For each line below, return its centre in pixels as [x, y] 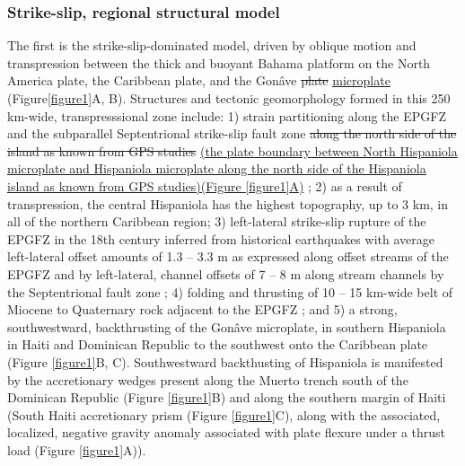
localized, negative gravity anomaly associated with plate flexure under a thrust [227, 432]
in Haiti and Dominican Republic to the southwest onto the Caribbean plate [218, 344]
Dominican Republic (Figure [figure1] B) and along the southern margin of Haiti [227, 397]
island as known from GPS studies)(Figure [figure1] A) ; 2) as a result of [205, 185]
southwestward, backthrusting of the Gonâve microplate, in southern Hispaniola [227, 326]
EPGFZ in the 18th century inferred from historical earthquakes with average [221, 238]
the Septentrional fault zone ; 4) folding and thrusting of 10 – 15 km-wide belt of [230, 291]
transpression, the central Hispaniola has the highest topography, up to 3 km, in [228, 203]
